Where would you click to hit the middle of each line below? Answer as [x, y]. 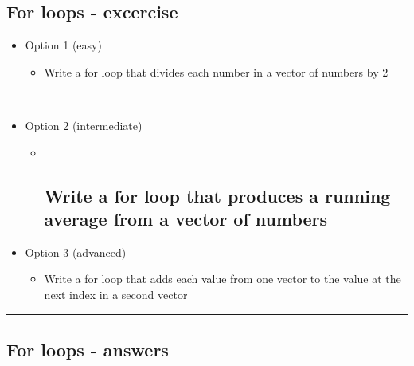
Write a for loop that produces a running [217, 195]
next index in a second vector [116, 294]
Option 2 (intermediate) [84, 125]
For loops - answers [88, 349]
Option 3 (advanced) [76, 252]
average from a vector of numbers [186, 218]
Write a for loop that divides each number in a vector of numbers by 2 [216, 71]
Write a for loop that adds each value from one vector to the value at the [223, 279]
